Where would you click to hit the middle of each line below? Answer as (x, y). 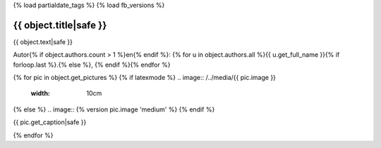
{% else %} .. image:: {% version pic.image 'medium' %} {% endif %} (114, 109)
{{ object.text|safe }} (43, 41)
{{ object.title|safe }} (60, 25)
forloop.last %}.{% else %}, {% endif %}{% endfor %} (92, 65)
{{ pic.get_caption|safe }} (50, 122)
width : (41, 93)
